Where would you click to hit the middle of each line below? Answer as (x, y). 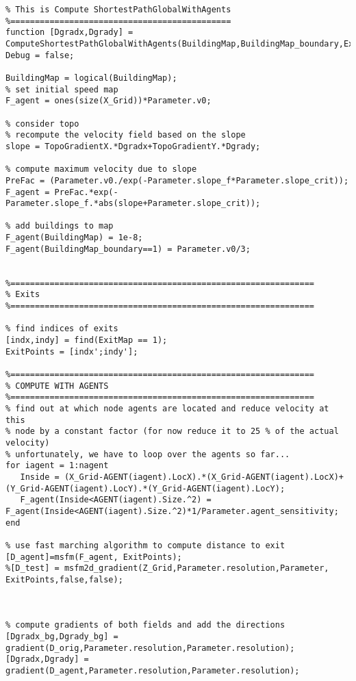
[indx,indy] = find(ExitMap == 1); (87, 340)
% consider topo (42, 124)
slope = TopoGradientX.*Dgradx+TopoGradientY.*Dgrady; (133, 146)
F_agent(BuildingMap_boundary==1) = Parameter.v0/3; (128, 249)
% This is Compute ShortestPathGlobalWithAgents (118, 10)
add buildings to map (64, 226)
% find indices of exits (62, 329)
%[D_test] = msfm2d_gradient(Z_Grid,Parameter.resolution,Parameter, (167, 568)
